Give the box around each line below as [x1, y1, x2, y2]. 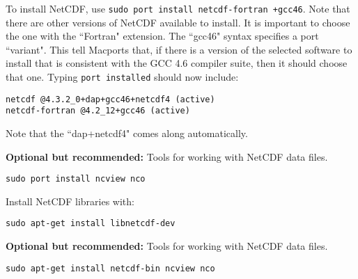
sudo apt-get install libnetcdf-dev [6, 218, 176, 229]
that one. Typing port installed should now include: [6, 70, 239, 84]
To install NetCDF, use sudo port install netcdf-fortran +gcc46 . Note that [6, 1, 350, 15]
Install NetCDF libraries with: [6, 193, 134, 208]
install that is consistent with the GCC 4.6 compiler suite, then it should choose [6, 56, 348, 70]
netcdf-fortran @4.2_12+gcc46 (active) [6, 106, 190, 116]
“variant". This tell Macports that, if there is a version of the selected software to [6, 42, 352, 56]
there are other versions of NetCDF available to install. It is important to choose [6, 15, 350, 29]
